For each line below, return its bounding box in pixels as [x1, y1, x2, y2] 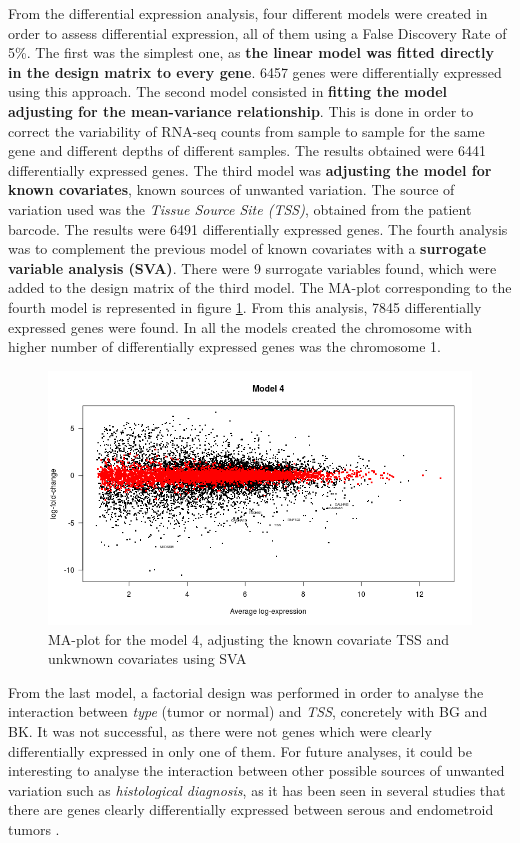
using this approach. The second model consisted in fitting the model [8, 81, 448, 102]
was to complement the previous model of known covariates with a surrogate [8, 238, 487, 259]
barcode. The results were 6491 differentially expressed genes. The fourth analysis [8, 218, 508, 239]
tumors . [8, 819, 60, 840]
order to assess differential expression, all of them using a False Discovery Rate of [8, 22, 507, 43]
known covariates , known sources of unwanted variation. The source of [8, 179, 455, 200]
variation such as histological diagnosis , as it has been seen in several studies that [8, 779, 506, 800]
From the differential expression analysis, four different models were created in [8, 3, 488, 23]
